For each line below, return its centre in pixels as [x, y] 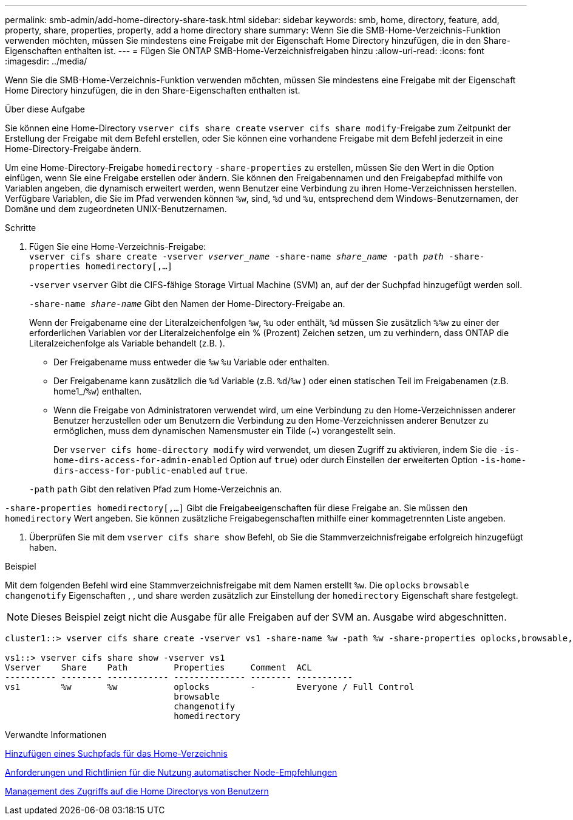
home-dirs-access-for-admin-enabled [141, 460]
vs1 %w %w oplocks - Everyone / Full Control [210, 687]
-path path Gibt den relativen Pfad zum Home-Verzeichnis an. [156, 489]
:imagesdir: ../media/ [46, 61]
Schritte [21, 228]
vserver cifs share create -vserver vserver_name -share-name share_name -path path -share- [257, 257]
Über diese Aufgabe [45, 109]
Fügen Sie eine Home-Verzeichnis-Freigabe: [118, 246]
